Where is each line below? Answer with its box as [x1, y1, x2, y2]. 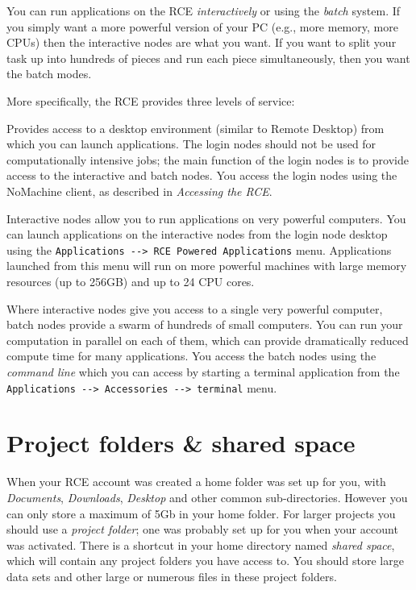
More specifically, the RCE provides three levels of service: [6, 92, 295, 109]
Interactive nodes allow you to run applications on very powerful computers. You [6, 210, 406, 226]
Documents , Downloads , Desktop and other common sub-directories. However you [6, 488, 408, 505]
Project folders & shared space [6, 426, 356, 459]
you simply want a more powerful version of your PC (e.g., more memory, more [6, 18, 398, 35]
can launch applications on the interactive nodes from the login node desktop [6, 226, 388, 243]
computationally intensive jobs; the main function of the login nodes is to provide [6, 151, 409, 168]
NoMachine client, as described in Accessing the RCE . [6, 182, 272, 199]
